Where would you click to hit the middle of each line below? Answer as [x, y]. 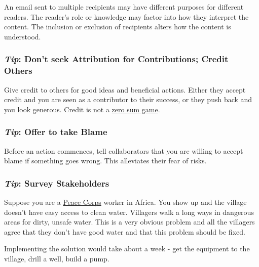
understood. [23, 36]
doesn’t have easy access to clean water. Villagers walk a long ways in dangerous [129, 212]
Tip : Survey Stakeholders [57, 183]
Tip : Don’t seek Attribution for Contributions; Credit [116, 59]
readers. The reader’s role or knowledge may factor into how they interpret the [126, 16]
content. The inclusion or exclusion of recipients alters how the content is [118, 27]
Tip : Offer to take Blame [56, 132]
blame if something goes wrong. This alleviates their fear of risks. [105, 161]
